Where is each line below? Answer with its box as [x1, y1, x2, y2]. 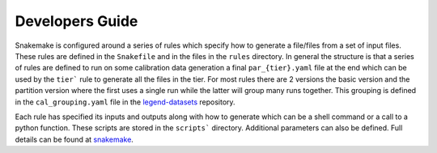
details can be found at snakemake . [15, 134, 134, 144]
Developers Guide [15, 12, 138, 30]
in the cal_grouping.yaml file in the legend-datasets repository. [15, 97, 235, 107]
